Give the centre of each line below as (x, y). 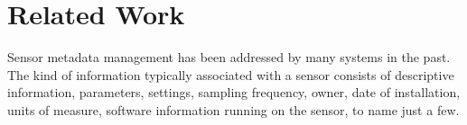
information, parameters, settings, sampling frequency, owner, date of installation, (234, 92)
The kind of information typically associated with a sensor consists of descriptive (231, 74)
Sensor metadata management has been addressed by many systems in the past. (229, 57)
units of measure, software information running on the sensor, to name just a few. (233, 109)
